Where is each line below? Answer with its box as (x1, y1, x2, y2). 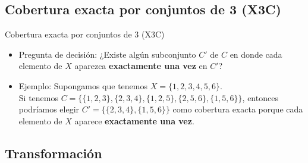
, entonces (242, 91, 278, 104)
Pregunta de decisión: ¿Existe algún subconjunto (18, 48, 196, 60)
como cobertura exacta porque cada (172, 103, 303, 115)
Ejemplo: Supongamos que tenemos (18, 79, 147, 92)
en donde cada (230, 48, 282, 60)
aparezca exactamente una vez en (74, 59, 208, 72)
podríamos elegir (18, 103, 80, 115)
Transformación (5, 143, 102, 162)
